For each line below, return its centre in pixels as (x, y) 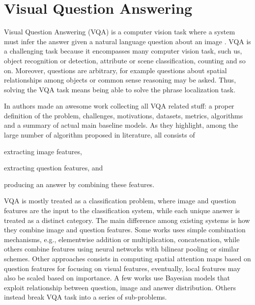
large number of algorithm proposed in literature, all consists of (99, 135)
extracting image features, (43, 151)
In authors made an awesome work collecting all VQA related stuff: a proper (119, 106)
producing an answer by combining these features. (79, 184)
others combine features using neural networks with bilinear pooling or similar (122, 249)
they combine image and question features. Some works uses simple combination (125, 230)
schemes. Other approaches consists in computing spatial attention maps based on (127, 258)
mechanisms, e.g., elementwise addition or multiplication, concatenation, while (122, 239)
